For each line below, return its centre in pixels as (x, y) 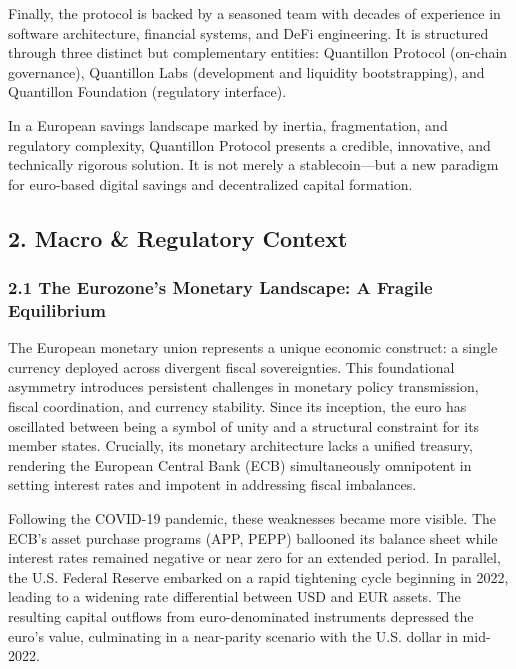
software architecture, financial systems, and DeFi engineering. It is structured (248, 32)
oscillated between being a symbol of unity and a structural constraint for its (244, 425)
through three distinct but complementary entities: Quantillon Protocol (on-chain (258, 52)
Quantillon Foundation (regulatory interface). (147, 91)
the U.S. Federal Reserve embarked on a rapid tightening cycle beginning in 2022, (258, 576)
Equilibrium (57, 309)
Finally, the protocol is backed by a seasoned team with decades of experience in (254, 13)
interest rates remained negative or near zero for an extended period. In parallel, (254, 557)
